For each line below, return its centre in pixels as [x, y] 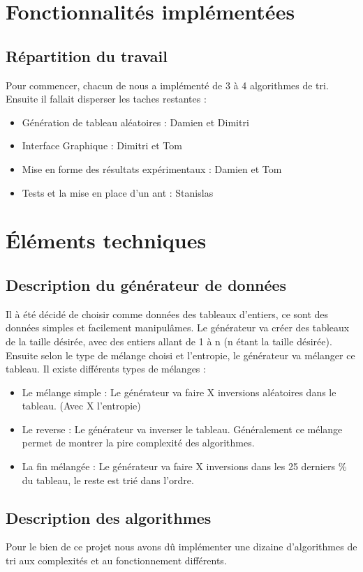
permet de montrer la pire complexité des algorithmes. [138, 443]
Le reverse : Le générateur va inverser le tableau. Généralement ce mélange [182, 429]
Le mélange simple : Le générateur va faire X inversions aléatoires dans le [179, 392]
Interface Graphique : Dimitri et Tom [102, 145]
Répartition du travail [87, 55]
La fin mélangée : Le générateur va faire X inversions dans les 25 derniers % [184, 466]
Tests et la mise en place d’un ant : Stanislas [118, 192]
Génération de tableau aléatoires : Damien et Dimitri [135, 122]
